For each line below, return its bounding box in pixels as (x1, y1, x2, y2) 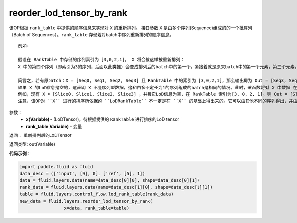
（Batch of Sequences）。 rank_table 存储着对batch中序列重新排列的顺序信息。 (9, 31, 174, 37)
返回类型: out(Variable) (9, 141, 55, 147)
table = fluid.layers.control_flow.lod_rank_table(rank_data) (19, 191, 174, 197)
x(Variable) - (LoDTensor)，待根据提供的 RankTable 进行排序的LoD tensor (26, 116, 179, 122)
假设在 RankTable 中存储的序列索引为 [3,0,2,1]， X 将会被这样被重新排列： (18, 57, 185, 63)
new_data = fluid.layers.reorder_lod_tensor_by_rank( (19, 198, 153, 204)
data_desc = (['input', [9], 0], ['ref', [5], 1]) (19, 171, 146, 177)
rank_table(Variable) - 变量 (26, 123, 82, 129)
